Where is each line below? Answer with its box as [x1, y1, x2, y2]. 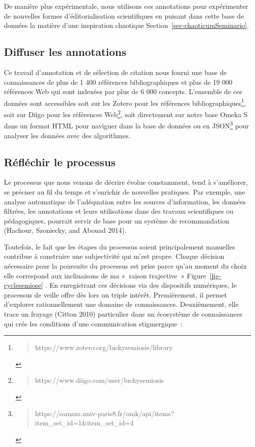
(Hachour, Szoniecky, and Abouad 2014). [4, 225, 127, 235]
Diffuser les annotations [4, 44, 127, 59]
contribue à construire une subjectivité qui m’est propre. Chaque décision [4, 251, 225, 261]
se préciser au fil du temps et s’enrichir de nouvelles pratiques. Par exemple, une [4, 186, 245, 197]
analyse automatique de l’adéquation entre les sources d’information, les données [4, 196, 246, 206]
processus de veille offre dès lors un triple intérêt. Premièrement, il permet [4, 289, 227, 299]
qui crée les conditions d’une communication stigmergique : [4, 318, 182, 328]
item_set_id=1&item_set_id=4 [35, 418, 134, 428]
